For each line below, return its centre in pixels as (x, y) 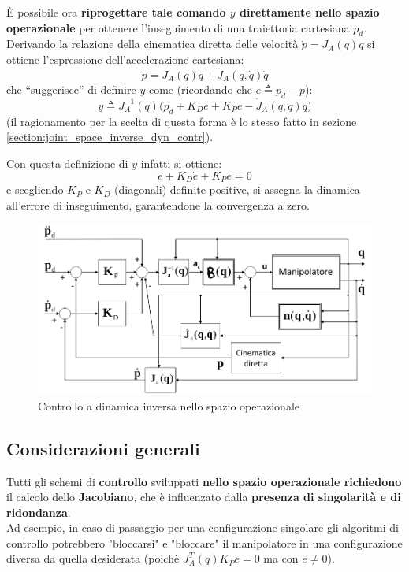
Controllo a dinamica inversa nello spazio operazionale (169, 405)
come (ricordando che (201, 89)
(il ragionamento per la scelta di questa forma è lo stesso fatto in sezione (182, 121)
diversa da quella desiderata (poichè (93, 558)
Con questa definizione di (67, 163)
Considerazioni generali (103, 448)
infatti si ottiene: (181, 163)
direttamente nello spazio (310, 12)
